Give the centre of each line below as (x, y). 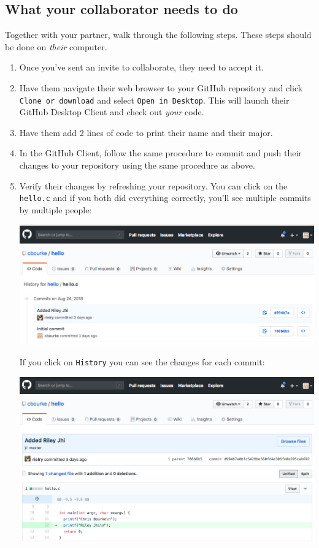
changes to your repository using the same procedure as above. (137, 165)
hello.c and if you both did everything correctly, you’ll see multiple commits (165, 198)
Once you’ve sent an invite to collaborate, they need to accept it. (141, 67)
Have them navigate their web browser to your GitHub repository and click (161, 87)
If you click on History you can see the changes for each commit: (142, 361)
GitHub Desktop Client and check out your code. (112, 112)
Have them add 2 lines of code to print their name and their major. (146, 132)
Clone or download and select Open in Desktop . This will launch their (154, 100)
